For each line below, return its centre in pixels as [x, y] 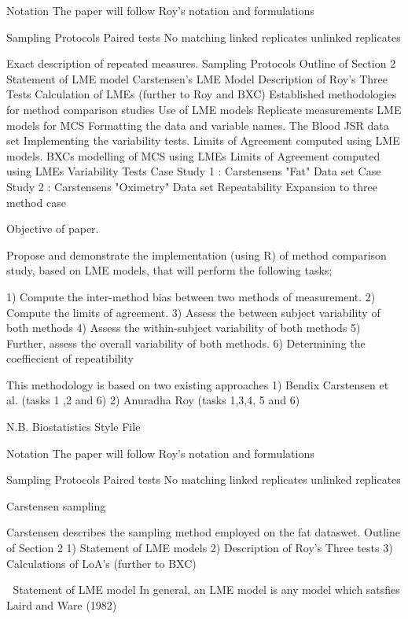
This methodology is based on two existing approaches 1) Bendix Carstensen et [198, 384]
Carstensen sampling [56, 505]
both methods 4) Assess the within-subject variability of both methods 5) [184, 328]
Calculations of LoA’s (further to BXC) [101, 563]
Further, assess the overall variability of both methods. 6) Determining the [186, 343]
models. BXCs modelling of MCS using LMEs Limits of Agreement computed [193, 155]
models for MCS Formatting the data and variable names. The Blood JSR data [198, 125]
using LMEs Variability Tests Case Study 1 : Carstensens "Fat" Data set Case [194, 171]
